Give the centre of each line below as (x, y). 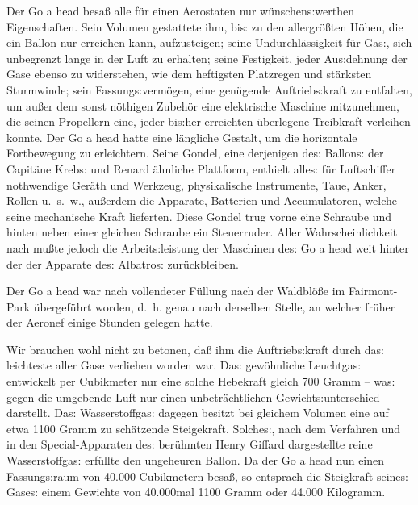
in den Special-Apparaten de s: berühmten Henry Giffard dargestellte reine (190, 444)
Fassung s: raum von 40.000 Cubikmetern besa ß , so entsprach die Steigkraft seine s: (208, 476)
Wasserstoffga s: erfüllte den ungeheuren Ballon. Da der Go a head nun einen (196, 460)
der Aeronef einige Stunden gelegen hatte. (110, 322)
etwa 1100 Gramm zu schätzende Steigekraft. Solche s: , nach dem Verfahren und (204, 428)
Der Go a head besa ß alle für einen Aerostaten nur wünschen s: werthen (180, 10)
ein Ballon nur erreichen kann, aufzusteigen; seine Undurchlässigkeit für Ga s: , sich (209, 42)
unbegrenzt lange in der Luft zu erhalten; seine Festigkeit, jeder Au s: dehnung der (207, 58)
